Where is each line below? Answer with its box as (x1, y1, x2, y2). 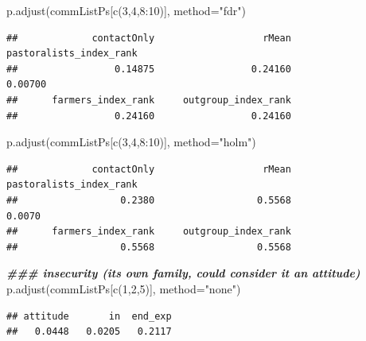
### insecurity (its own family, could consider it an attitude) (6, 265, 360, 281)
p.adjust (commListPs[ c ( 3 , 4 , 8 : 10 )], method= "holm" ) (6, 134, 256, 150)
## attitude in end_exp (6, 310, 172, 322)
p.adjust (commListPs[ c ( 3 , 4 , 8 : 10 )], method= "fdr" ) (6, 2, 247, 18)
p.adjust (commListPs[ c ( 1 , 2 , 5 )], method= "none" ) (6, 280, 241, 296)
